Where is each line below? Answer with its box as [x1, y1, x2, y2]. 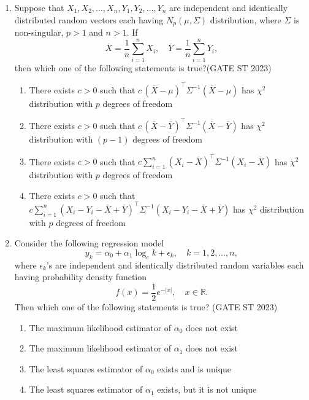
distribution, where [210, 13, 281, 26]
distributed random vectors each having [14, 13, 164, 26]
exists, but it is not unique [157, 383, 257, 396]
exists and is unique [157, 362, 232, 375]
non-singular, [14, 26, 64, 39]
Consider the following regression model [14, 237, 164, 249]
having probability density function [14, 270, 147, 283]
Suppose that [14, 1, 64, 14]
